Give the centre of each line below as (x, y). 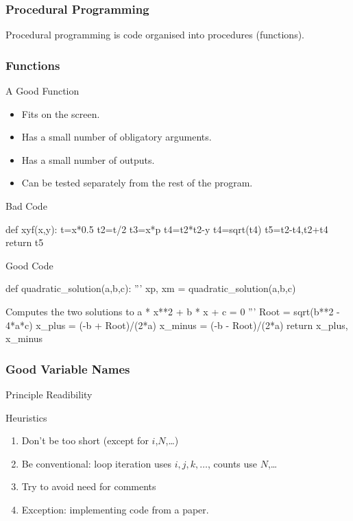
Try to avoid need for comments (89, 486)
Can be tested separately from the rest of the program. (137, 183)
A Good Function (42, 91)
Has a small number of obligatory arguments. (117, 137)
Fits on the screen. (61, 113)
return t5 (25, 242)
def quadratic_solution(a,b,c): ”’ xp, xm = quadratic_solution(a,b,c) (151, 288)
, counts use (232, 463)
